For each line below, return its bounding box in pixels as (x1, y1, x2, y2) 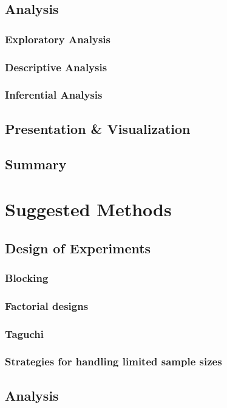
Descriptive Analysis (5, 59, 107, 74)
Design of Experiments (5, 238, 151, 257)
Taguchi (5, 326, 44, 341)
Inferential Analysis (5, 87, 103, 102)
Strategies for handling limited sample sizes (5, 354, 222, 369)
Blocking (5, 270, 49, 285)
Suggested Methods (5, 197, 172, 222)
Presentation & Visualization (5, 119, 191, 138)
